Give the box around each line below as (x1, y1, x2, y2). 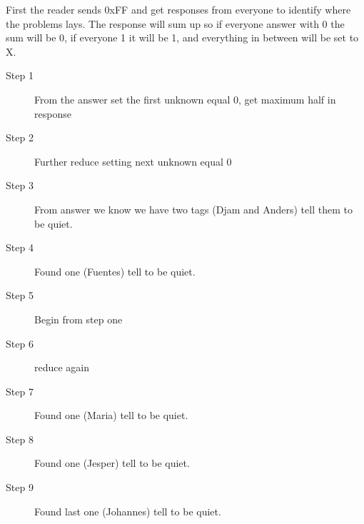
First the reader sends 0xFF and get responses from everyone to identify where (6, 2, 351, 16)
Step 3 (6, 178, 34, 193)
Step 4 (6, 240, 34, 255)
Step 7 (6, 383, 34, 398)
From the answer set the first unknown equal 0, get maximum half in (34, 91, 336, 106)
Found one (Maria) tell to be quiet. (34, 408, 188, 423)
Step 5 (6, 288, 34, 303)
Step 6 (6, 336, 34, 351)
